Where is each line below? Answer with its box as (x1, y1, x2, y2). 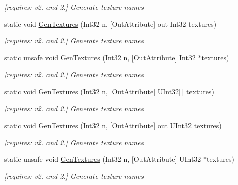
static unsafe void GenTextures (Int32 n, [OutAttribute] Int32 (4, 52, 196, 63)
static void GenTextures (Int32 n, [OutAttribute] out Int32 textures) (4, 18, 217, 29)
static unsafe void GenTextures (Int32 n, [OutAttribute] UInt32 (4, 154, 201, 164)
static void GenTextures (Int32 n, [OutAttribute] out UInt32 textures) (4, 120, 222, 131)
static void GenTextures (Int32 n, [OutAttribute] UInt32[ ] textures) (4, 86, 214, 96)
